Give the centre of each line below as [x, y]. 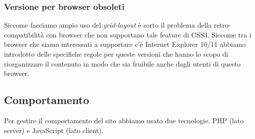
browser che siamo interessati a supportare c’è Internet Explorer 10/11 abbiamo [125, 44]
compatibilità [24, 34]
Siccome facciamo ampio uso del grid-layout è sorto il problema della [108, 25]
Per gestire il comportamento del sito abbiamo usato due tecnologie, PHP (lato [124, 120]
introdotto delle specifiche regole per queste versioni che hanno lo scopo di [116, 54]
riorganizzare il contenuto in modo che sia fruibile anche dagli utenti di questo [122, 63]
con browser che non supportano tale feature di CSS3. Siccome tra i [149, 34]
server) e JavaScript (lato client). [54, 130]
